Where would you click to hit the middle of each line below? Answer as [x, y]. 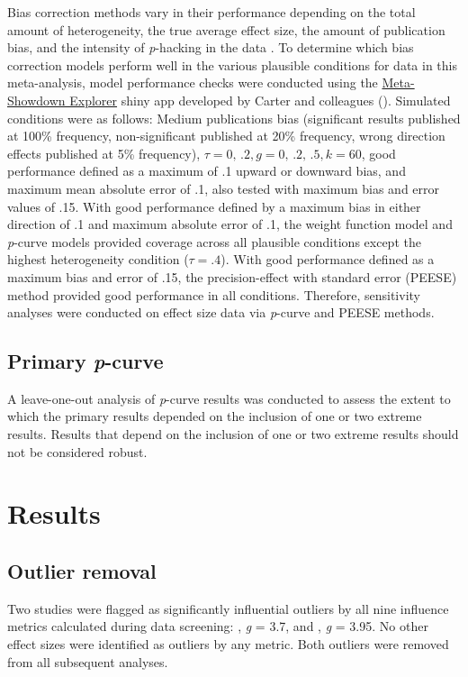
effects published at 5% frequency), [104, 153]
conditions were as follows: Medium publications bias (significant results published [234, 118]
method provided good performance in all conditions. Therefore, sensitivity [214, 294]
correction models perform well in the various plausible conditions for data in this [232, 64]
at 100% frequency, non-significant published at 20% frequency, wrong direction [226, 136]
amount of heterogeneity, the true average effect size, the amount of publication [226, 29]
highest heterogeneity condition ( [98, 259]
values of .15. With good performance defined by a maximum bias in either [214, 206]
